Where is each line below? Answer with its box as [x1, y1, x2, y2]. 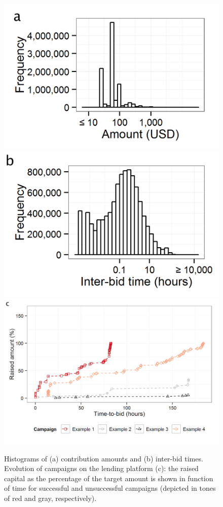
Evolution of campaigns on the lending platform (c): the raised [4, 463, 199, 474]
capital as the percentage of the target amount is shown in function [4, 473, 213, 483]
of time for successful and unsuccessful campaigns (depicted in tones [4, 483, 216, 493]
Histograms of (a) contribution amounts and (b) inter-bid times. [4, 453, 203, 463]
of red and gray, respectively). [4, 492, 97, 503]
